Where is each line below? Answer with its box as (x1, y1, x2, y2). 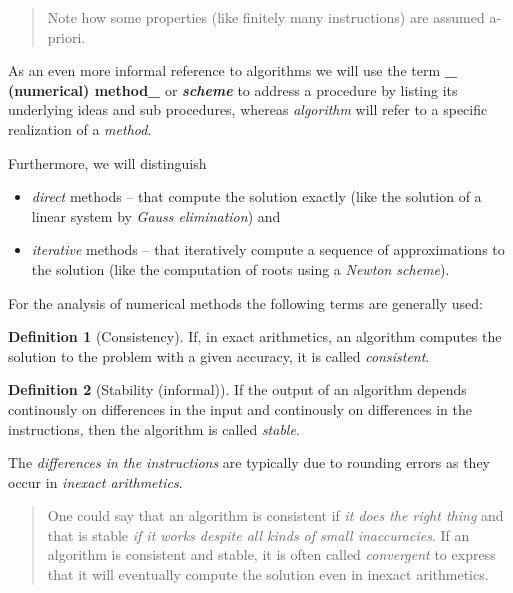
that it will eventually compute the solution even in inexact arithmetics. (47, 564, 489, 585)
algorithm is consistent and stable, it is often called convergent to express (47, 544, 496, 565)
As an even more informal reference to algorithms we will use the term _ (8, 60, 457, 81)
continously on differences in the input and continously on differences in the (8, 398, 472, 419)
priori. (47, 26, 86, 47)
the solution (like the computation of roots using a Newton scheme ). (31, 258, 450, 279)
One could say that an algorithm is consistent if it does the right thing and (47, 505, 504, 526)
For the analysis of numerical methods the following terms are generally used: (8, 292, 483, 313)
